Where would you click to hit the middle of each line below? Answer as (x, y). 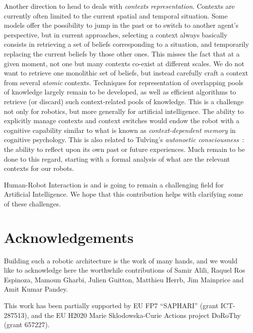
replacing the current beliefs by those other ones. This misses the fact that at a (122, 53)
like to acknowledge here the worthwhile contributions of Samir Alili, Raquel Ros (125, 270)
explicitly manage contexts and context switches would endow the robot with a (122, 120)
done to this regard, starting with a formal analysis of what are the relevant (117, 158)
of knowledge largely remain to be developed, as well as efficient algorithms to (120, 92)
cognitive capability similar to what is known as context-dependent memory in (120, 130)
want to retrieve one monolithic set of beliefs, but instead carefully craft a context (126, 73)
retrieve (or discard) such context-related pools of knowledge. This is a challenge (124, 101)
